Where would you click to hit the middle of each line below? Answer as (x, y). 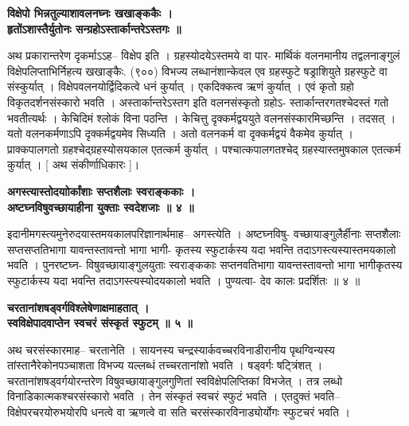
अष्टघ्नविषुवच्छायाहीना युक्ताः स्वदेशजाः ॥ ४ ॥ (101, 207)
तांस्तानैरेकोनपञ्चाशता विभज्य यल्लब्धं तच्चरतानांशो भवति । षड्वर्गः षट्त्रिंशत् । (165, 365)
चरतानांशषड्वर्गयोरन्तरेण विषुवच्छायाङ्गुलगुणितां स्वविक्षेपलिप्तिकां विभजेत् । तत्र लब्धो (175, 380)
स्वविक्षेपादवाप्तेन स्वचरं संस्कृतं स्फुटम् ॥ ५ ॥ (100, 323)
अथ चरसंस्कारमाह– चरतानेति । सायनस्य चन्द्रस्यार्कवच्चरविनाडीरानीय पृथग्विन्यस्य (171, 349)
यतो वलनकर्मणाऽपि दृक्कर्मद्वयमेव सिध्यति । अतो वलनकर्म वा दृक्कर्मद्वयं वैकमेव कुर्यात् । (180, 133)
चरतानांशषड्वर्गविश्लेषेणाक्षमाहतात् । (78, 307)
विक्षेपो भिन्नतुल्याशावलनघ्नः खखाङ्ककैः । (90, 13)
